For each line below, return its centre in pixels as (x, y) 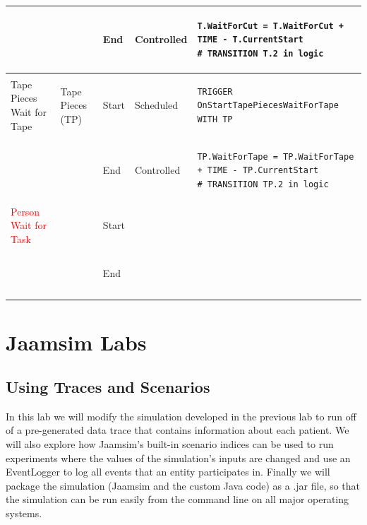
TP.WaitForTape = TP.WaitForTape (276, 157)
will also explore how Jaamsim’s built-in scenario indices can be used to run (170, 444)
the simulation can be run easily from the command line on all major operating (178, 499)
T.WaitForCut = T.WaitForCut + (271, 26)
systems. (24, 513)
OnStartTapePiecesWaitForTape (268, 106)
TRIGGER (215, 92)
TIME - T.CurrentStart (250, 40)
